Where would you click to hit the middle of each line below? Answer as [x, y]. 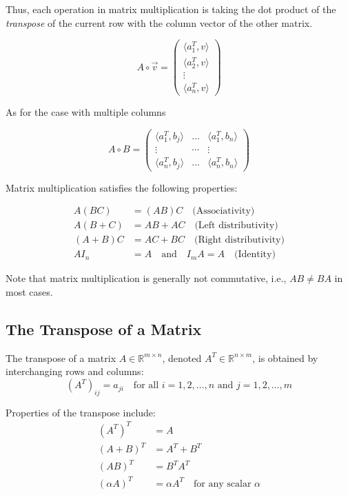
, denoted [182, 357]
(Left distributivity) [236, 226]
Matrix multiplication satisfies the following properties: [122, 187]
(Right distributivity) [239, 240]
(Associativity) [224, 211]
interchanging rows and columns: [75, 371]
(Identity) [255, 255]
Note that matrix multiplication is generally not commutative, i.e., [146, 278]
